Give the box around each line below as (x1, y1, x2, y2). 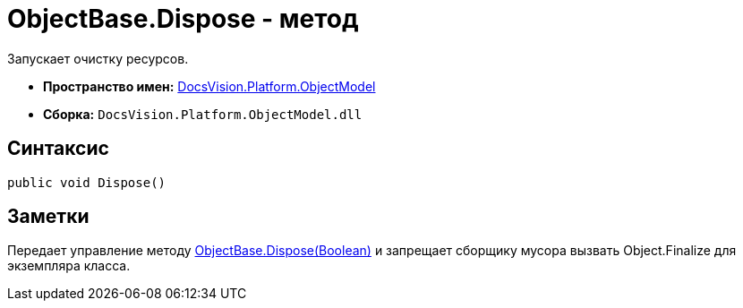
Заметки (7, 205, 90, 228)
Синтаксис (7, 137, 109, 160)
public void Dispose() (7, 175, 167, 190)
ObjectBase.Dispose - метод (7, 4, 359, 34)
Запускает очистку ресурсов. (7, 50, 189, 66)
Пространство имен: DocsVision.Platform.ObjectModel (43, 78, 376, 94)
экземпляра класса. (7, 258, 131, 274)
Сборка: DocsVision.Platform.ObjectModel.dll (43, 106, 363, 122)
